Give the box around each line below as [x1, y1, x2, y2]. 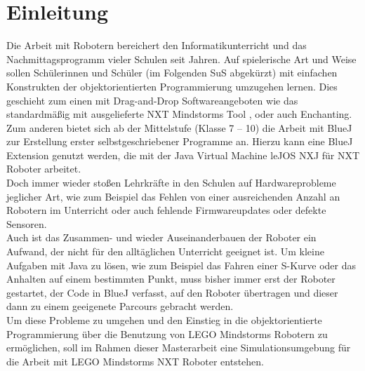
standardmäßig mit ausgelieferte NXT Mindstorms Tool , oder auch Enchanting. [6, 107, 352, 121]
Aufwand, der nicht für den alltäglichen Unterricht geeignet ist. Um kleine [6, 244, 324, 259]
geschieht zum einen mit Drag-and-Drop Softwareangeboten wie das [6, 93, 298, 107]
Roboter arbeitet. [6, 161, 81, 176]
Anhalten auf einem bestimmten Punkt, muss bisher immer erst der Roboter [6, 271, 336, 286]
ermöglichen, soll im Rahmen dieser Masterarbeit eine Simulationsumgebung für [6, 340, 351, 355]
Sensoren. [6, 216, 47, 231]
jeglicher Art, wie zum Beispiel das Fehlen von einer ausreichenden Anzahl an [6, 189, 340, 203]
